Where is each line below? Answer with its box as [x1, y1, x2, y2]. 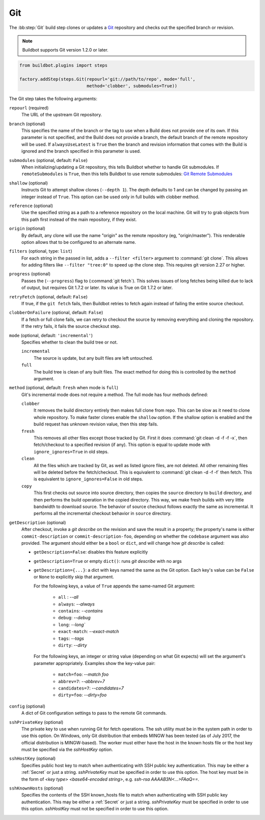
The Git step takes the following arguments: [9, 96, 98, 102]
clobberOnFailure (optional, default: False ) [9, 310, 103, 316]
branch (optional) [9, 121, 46, 127]
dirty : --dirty [58, 642, 87, 648]
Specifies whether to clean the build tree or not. [21, 339, 118, 345]
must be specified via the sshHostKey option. [21, 746, 113, 753]
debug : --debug [58, 615, 91, 621]
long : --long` [58, 621, 85, 628]
